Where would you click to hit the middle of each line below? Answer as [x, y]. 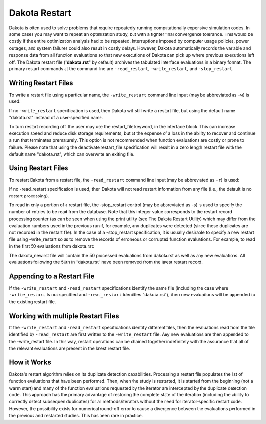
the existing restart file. [33, 302]
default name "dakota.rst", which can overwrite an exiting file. [72, 154]
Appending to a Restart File [52, 276]
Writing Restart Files [41, 83]
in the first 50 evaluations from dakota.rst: [52, 246]
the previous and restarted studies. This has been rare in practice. [76, 416]
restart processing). [29, 196]
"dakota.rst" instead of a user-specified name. [56, 117]
